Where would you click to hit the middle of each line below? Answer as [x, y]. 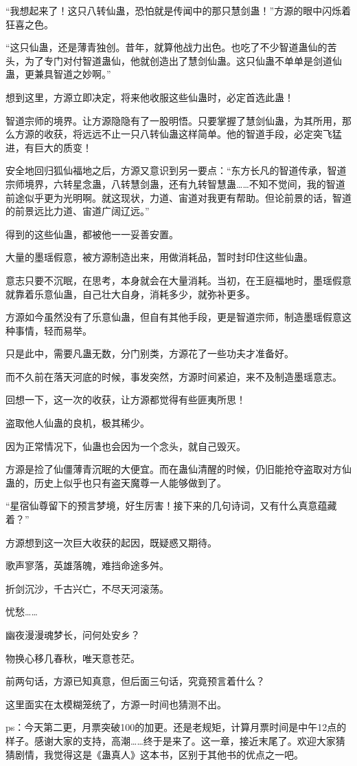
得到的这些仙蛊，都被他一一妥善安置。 [92, 234]
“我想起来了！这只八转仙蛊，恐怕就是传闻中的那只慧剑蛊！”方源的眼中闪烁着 [178, 10]
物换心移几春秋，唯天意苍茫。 [73, 658]
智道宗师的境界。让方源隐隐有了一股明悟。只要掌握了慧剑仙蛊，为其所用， [174, 120]
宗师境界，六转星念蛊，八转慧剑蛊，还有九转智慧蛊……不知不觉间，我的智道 [175, 183]
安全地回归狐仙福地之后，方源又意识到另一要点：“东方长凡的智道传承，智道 [176, 170]
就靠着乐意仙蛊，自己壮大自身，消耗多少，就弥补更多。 [130, 294]
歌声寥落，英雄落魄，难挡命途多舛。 [87, 565]
